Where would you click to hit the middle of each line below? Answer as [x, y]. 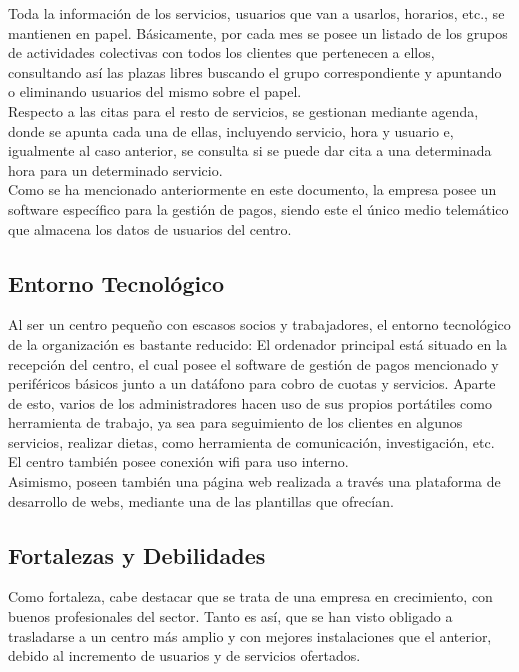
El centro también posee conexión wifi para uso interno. [178, 461]
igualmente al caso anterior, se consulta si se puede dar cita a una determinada [250, 150]
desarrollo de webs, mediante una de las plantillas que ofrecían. [201, 500]
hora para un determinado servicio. [115, 169]
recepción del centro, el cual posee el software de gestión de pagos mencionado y [253, 363]
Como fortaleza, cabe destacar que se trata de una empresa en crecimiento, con [250, 596]
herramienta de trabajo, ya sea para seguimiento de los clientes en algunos [235, 422]
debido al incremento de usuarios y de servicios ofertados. [184, 655]
